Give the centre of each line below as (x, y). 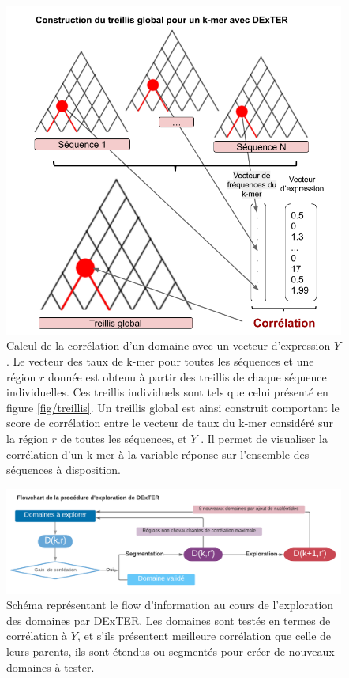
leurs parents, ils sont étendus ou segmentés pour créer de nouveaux (171, 651)
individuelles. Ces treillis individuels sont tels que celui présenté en (167, 392)
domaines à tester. (51, 667)
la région (27, 438)
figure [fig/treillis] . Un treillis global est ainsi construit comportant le (173, 407)
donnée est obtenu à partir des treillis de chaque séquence (188, 376)
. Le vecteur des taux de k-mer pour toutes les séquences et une (160, 360)
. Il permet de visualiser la (264, 438)
